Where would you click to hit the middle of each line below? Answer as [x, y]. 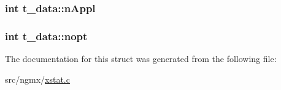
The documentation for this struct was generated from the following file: [141, 59]
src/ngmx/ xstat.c [37, 79]
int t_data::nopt [46, 36]
